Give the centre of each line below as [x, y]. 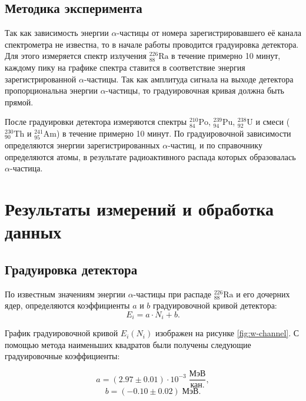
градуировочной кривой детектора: [215, 305]
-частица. [26, 168]
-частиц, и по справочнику [215, 145]
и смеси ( [273, 122]
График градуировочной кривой [61, 333]
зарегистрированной [41, 79]
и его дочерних [263, 294]
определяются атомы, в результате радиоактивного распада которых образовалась [150, 156]
